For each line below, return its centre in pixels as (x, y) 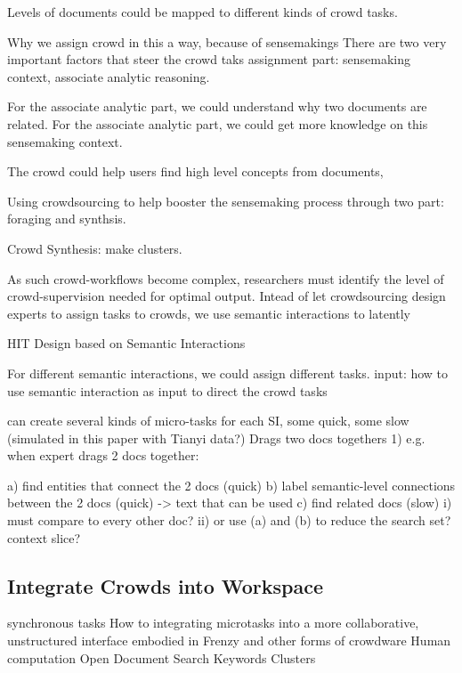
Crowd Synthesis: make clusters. (95, 248)
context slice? (44, 537)
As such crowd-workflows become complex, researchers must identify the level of (226, 278)
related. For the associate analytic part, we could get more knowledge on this (218, 123)
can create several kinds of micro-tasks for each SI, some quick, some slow (208, 421)
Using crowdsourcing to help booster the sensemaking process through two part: (226, 201)
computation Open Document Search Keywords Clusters (162, 657)
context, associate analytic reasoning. (109, 76)
